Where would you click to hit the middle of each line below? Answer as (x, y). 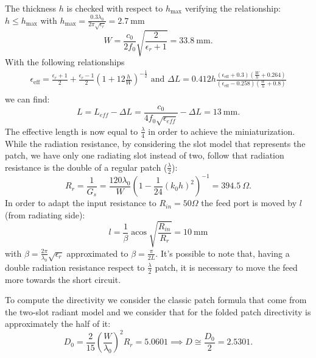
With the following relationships (65, 62)
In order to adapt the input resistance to (81, 203)
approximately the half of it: (58, 324)
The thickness (31, 8)
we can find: (27, 99)
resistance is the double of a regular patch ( (86, 167)
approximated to (97, 253)
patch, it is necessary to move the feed (226, 267)
